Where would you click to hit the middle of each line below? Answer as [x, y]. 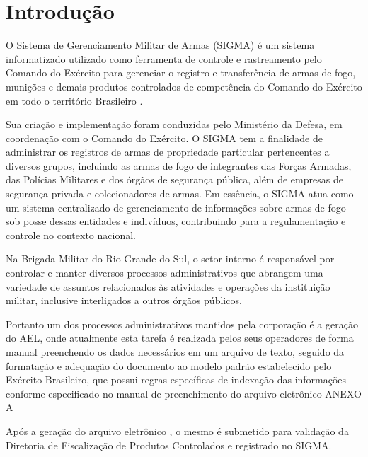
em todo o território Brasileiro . [74, 100]
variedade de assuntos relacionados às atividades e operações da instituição [168, 286]
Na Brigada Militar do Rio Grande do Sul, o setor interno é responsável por [170, 259]
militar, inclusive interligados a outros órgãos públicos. [124, 300]
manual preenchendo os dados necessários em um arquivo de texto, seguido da [175, 352]
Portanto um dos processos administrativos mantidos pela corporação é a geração [182, 324]
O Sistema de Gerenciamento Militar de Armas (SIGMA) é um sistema [160, 45]
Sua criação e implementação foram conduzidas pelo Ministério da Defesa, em [174, 124]
